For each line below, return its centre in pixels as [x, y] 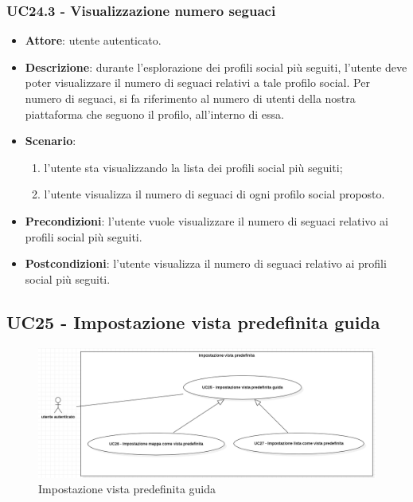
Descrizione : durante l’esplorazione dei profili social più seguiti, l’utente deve [216, 67]
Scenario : [51, 141]
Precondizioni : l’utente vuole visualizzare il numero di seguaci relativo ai [206, 220]
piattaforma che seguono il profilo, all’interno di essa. [154, 114]
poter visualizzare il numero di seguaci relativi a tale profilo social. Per [197, 82]
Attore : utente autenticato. [93, 40]
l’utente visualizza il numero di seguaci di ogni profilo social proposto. [214, 194]
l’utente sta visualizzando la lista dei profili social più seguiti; [193, 167]
